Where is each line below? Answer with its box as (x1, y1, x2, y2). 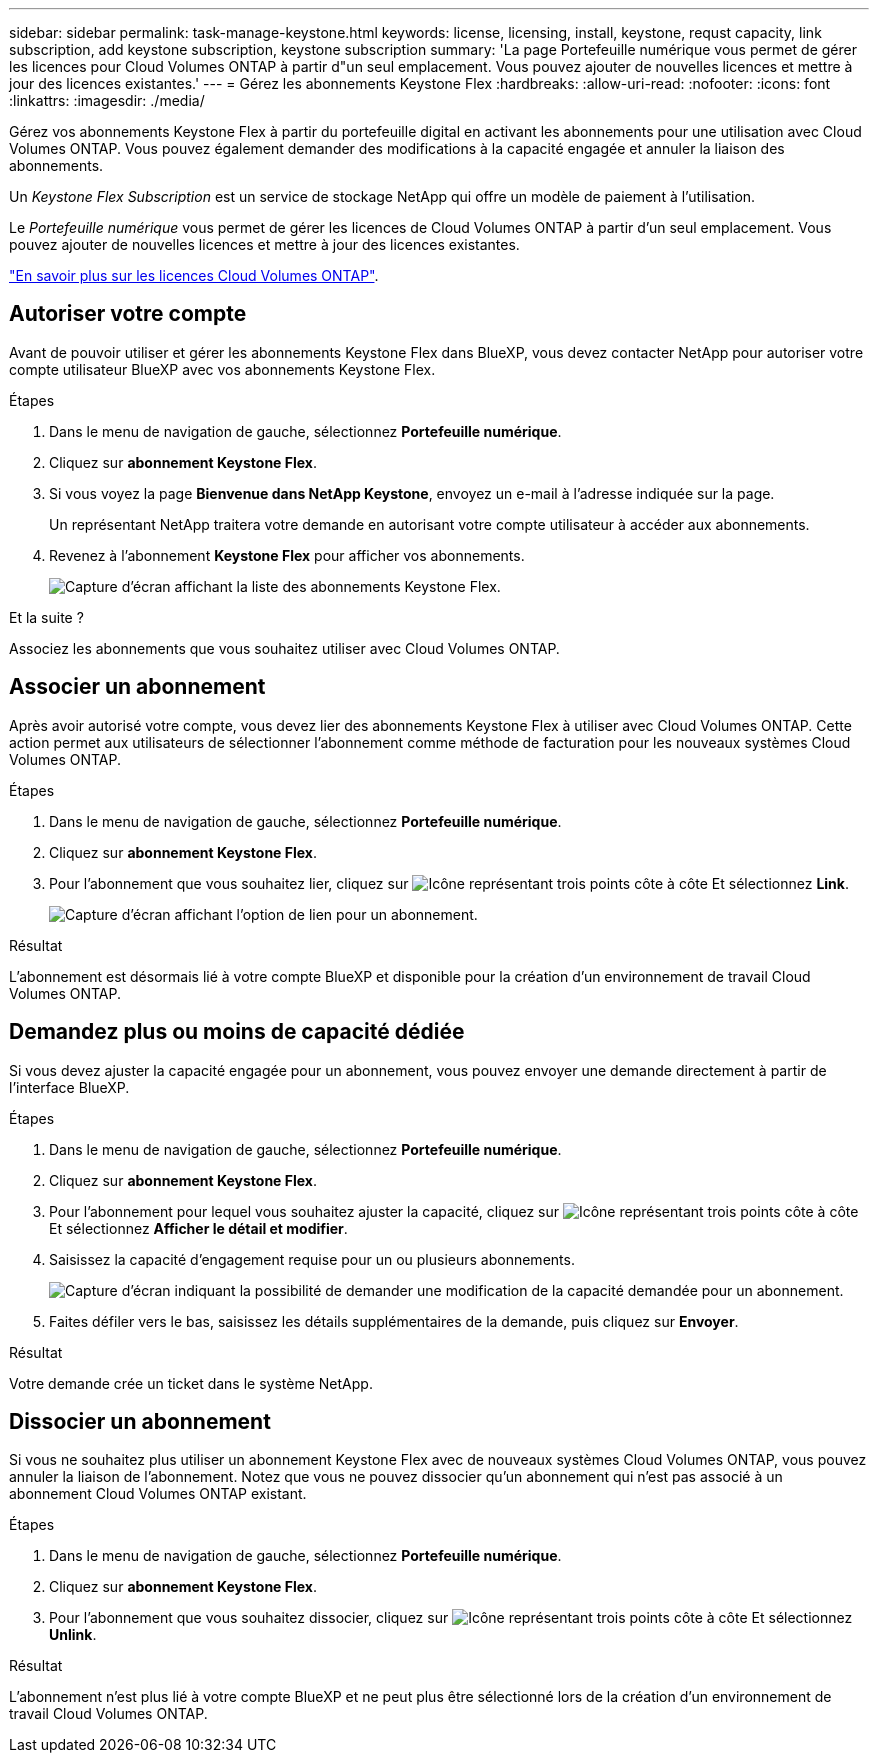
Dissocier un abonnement (9, 1408, 271, 1434)
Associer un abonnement (9, 674, 266, 700)
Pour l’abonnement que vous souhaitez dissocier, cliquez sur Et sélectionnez (49, 1609, 853, 1627)
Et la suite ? (9, 608, 84, 626)
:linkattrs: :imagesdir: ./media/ (9, 92, 205, 109)
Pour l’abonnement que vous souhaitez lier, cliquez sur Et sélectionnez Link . (49, 874, 849, 892)
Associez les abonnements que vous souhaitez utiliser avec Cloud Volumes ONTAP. (9, 639, 560, 657)
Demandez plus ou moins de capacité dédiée (9, 1019, 465, 1045)
